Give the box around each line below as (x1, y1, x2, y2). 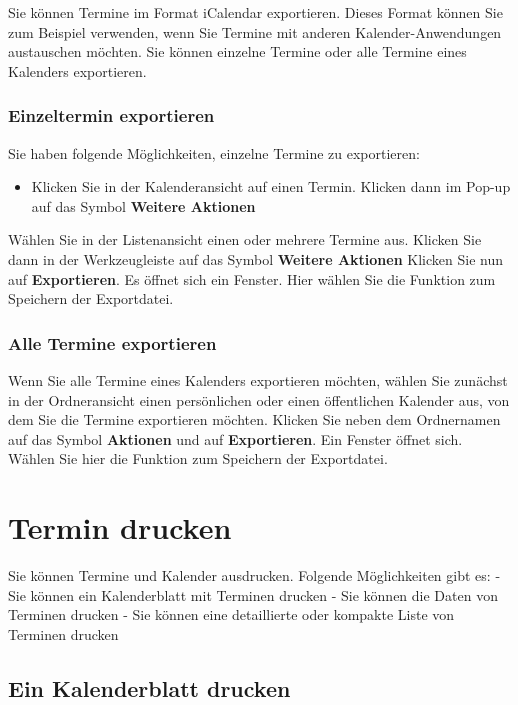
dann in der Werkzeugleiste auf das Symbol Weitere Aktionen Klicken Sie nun (8, 248, 503, 269)
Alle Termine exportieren (8, 330, 217, 355)
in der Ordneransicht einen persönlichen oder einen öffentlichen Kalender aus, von (8, 389, 510, 410)
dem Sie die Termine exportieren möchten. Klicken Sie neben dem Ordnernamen (8, 409, 501, 430)
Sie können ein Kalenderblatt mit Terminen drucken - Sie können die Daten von (8, 584, 498, 605)
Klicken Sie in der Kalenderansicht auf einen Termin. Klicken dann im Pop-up (31, 176, 511, 197)
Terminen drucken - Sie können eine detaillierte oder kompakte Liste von (8, 604, 455, 625)
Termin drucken (8, 507, 232, 548)
